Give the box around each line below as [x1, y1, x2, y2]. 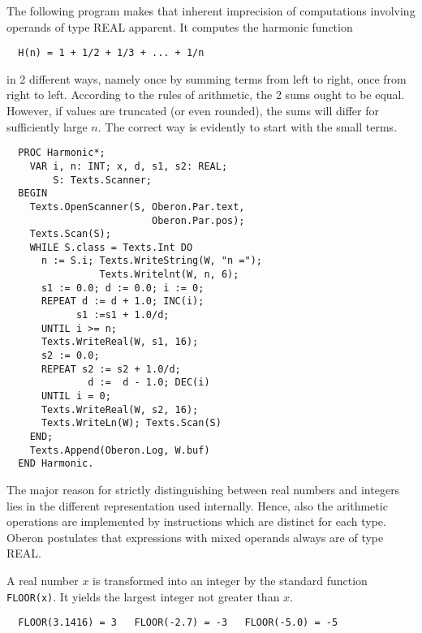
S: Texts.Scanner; [53, 174, 152, 186]
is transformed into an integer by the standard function [93, 571, 368, 588]
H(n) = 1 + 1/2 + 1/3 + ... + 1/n [18, 47, 205, 59]
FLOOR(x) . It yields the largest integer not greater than [6, 588, 280, 605]
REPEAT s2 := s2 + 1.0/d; [41, 363, 181, 375]
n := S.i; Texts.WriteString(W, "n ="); [41, 255, 262, 267]
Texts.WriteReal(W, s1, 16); [41, 336, 199, 348]
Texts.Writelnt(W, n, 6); [99, 269, 239, 281]
